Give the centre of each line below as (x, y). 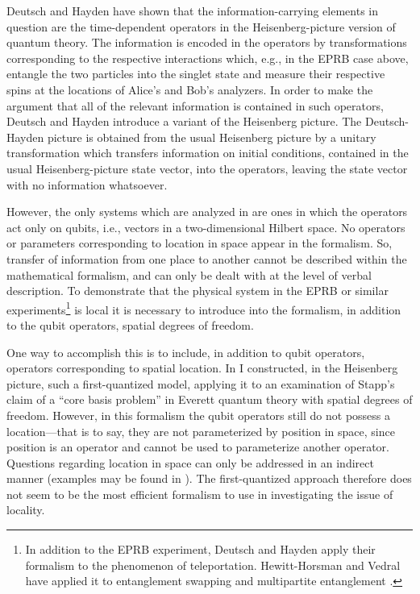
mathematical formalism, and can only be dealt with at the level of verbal (189, 274)
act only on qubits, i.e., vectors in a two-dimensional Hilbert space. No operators (206, 227)
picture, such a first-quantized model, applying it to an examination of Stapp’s (201, 383)
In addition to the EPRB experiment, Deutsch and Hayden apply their (200, 549)
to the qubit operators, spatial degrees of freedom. (130, 324)
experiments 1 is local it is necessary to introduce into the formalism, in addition (204, 308)
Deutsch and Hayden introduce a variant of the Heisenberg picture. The (184, 121)
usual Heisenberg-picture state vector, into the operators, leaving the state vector (207, 168)
